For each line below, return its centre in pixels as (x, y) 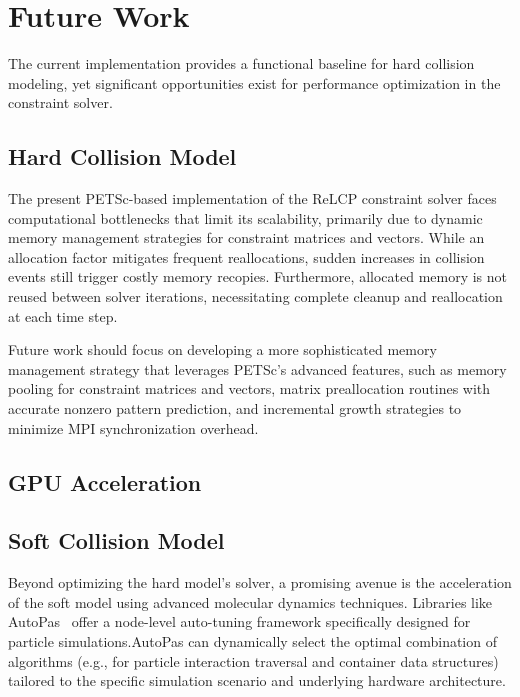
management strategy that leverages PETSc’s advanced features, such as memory (257, 368)
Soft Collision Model (116, 540)
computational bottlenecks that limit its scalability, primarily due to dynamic (245, 217)
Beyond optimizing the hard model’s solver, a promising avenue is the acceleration (260, 582)
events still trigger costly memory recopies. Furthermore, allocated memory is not (258, 276)
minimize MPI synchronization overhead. (133, 427)
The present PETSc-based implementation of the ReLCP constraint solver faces (252, 198)
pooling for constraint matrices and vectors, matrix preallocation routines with (249, 388)
